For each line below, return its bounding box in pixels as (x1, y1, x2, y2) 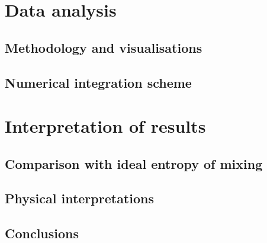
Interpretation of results (5, 114, 206, 138)
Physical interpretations (5, 189, 154, 207)
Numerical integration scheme (5, 73, 192, 91)
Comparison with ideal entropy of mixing (5, 154, 263, 172)
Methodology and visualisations (5, 38, 202, 56)
